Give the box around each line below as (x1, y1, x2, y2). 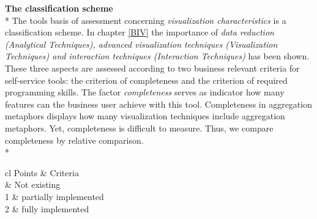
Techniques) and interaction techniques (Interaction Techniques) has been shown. (5, 50, 310, 62)
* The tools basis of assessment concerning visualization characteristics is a (5, 13, 286, 26)
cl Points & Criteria (5, 166, 79, 179)
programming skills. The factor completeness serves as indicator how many (5, 86, 285, 98)
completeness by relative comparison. (5, 133, 144, 146)
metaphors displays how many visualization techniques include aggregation (5, 109, 285, 122)
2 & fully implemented (5, 202, 89, 215)
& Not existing (5, 178, 61, 191)
